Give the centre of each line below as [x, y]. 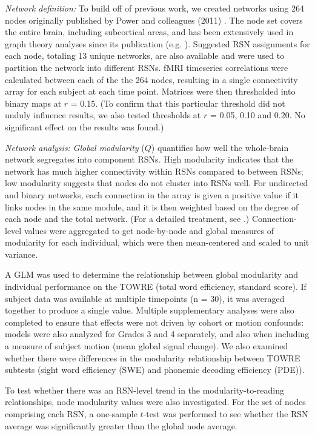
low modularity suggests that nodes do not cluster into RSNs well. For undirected [157, 183]
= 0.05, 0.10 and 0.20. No [257, 115]
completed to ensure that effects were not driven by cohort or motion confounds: [154, 322]
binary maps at [33, 103]
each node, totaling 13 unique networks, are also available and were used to [145, 55]
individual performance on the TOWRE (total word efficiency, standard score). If [156, 287]
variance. [22, 254]
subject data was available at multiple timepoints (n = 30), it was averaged [145, 298]
